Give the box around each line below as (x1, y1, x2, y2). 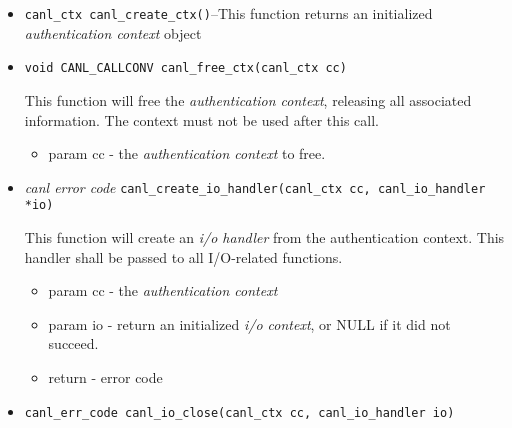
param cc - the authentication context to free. (48, 143, 326, 164)
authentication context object (24, 22, 202, 43)
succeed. (48, 333, 99, 354)
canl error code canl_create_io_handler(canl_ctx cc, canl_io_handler (24, 176, 486, 197)
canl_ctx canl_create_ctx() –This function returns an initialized (24, 3, 433, 23)
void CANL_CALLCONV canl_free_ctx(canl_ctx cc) (24, 61, 347, 76)
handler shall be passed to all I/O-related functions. (24, 246, 343, 267)
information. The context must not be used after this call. (24, 109, 379, 130)
